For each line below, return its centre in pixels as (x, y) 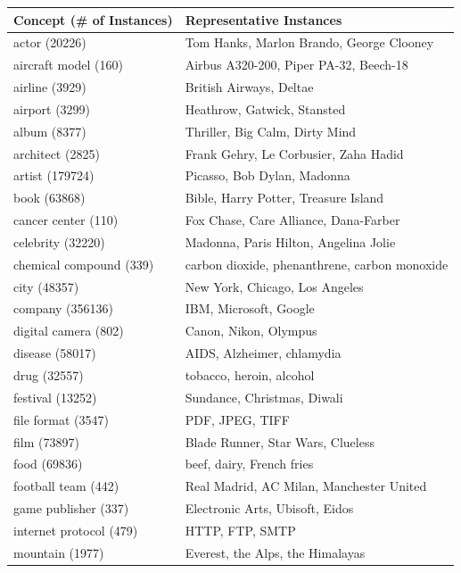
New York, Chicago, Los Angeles (274, 286)
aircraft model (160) (68, 65)
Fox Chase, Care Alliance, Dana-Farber (292, 220)
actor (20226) (50, 42)
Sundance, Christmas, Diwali (264, 397)
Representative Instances (263, 19)
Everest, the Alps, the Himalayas (275, 552)
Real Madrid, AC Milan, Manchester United (306, 486)
